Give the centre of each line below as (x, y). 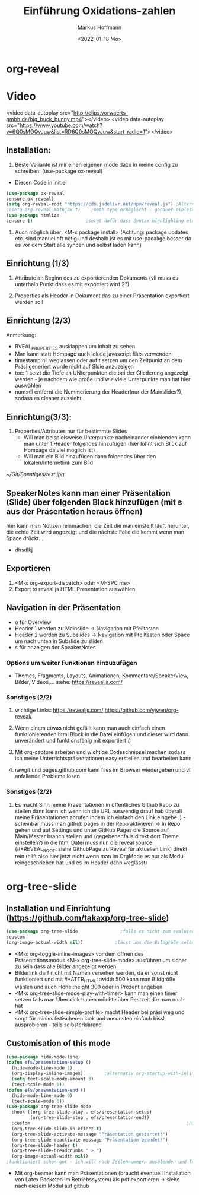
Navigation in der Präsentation (64, 608)
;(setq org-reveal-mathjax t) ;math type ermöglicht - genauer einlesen (102, 210)
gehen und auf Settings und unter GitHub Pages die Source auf (92, 830)
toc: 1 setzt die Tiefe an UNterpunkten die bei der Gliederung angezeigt (102, 373)
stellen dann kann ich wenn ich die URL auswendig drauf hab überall (98, 811)
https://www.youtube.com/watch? (61, 125)
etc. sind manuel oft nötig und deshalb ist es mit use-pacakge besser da (103, 238)
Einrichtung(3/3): (39, 417)
